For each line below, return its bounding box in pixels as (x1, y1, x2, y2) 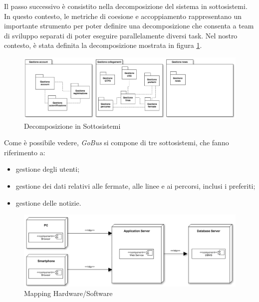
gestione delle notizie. (15, 197, 81, 208)
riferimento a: (4, 147, 45, 157)
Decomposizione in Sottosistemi (24, 120, 121, 131)
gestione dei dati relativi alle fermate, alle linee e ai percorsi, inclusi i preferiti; (15, 181, 256, 191)
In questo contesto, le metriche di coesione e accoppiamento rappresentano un (4, 10, 242, 21)
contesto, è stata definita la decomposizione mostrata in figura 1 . (4, 40, 202, 50)
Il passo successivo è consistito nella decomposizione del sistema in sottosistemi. (4, 1, 248, 11)
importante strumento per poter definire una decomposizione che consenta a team (4, 20, 254, 31)
